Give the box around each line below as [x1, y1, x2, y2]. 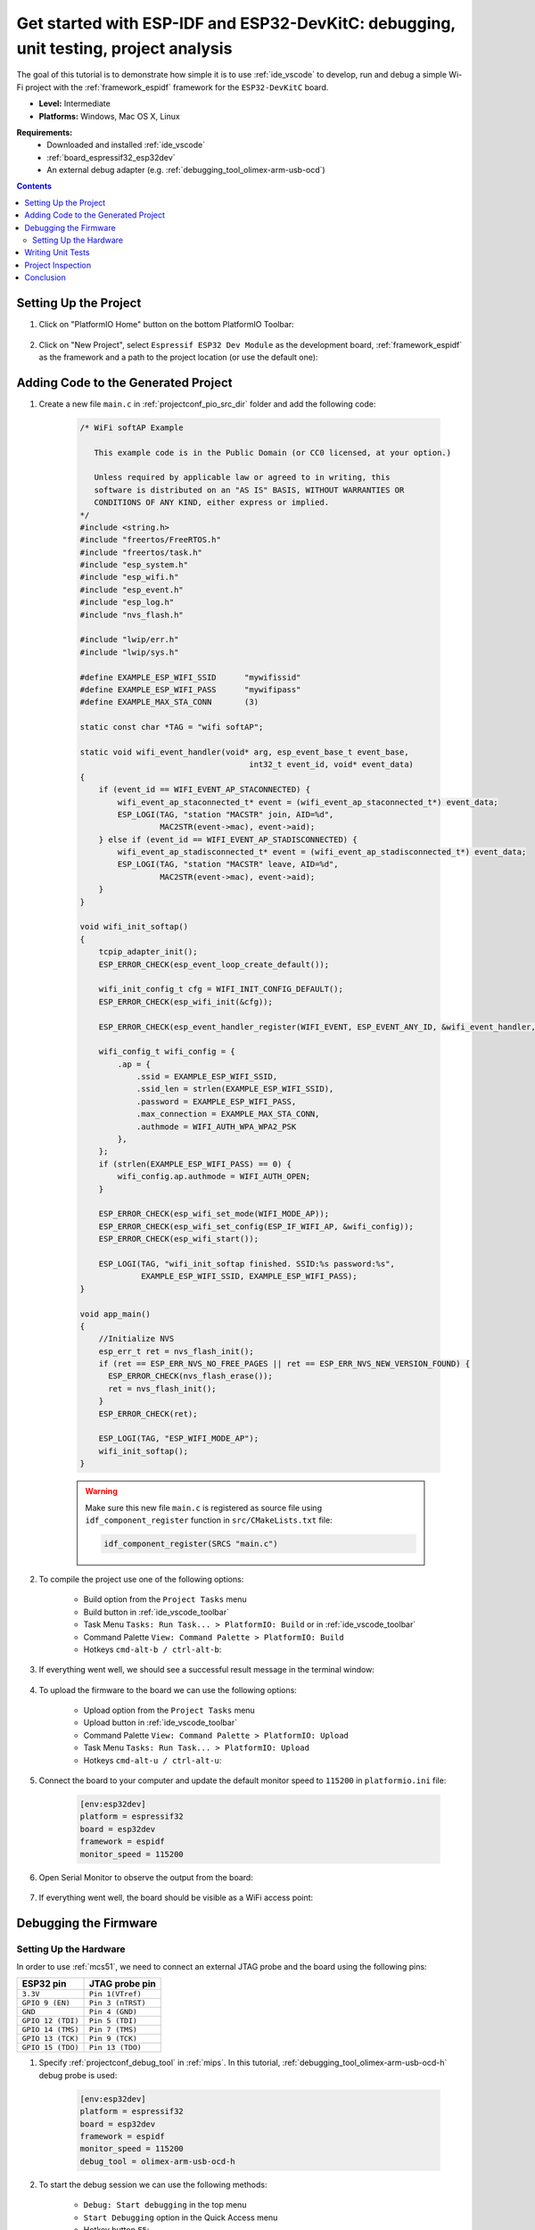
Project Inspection [24, 260, 92, 270]
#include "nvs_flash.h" [79, 609, 185, 620]
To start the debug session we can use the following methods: [38, 2179, 267, 2190]
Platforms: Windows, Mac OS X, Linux [38, 111, 180, 121]
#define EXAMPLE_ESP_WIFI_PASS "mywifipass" [79, 684, 301, 695]
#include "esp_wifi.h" [79, 572, 179, 582]
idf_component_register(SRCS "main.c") [103, 1539, 278, 1549]
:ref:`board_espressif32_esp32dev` [46, 152, 176, 162]
